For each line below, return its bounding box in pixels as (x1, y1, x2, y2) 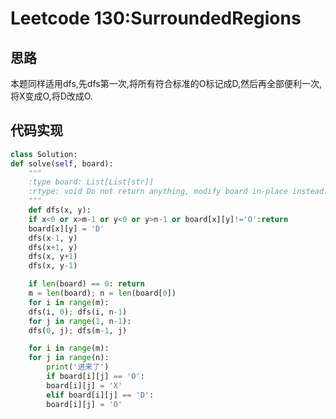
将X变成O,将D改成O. (10, 90, 93, 102)
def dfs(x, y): (28, 205, 92, 216)
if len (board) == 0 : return (28, 279, 145, 289)
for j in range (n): (28, 353, 110, 363)
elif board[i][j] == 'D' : (46, 390, 155, 400)
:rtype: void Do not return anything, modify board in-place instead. (28, 187, 329, 197)
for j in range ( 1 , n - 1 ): (28, 316, 132, 326)
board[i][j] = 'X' (46, 380, 123, 391)
